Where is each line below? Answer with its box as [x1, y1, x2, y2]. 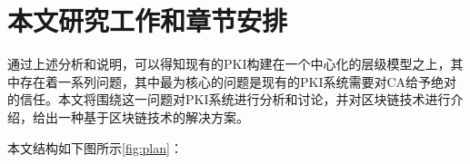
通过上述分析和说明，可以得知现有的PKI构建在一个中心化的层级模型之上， [7, 54, 451, 73]
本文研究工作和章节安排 [7, 2, 288, 39]
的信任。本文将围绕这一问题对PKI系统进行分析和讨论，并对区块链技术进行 [7, 90, 451, 109]
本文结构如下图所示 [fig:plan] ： [7, 138, 183, 157]
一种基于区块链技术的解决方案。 [57, 107, 249, 126]
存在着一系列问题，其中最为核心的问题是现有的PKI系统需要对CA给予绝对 [19, 72, 457, 91]
